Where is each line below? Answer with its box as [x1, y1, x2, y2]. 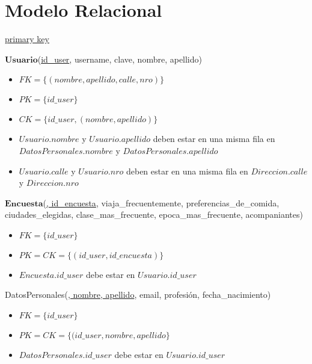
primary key [5, 32, 49, 45]
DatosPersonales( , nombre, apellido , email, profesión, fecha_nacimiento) [5, 288, 271, 301]
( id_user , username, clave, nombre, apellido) [37, 52, 202, 65]
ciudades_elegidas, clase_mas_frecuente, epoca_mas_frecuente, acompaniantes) [5, 208, 303, 221]
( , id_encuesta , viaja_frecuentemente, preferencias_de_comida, [43, 196, 280, 209]
